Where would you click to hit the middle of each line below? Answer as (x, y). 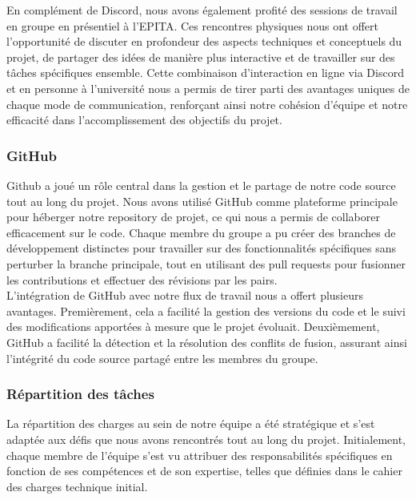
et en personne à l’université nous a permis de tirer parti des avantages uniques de (208, 88)
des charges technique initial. (77, 486)
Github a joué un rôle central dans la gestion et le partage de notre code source (201, 185)
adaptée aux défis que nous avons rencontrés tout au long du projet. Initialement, (206, 439)
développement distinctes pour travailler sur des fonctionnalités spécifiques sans (201, 248)
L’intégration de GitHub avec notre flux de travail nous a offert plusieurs (185, 295)
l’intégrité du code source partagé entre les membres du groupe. (162, 358)
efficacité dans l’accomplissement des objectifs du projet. (144, 120)
